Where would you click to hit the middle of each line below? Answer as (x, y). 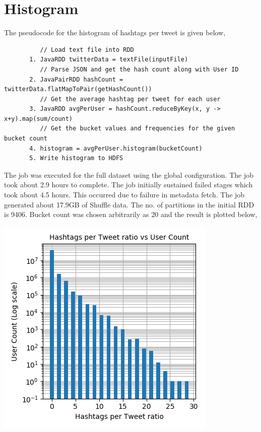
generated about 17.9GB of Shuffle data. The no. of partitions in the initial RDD (129, 204)
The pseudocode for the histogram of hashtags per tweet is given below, (115, 32)
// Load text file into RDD (87, 50)
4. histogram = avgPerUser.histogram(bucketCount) (116, 148)
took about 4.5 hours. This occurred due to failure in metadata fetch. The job (124, 195)
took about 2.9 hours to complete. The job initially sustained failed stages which (128, 185)
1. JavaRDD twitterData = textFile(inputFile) (109, 60)
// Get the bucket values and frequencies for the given (138, 129)
